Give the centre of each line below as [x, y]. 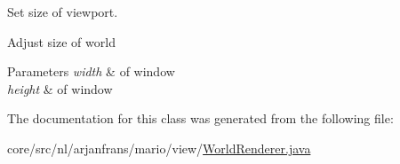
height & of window [60, 88]
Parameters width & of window [91, 71]
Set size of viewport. [63, 12]
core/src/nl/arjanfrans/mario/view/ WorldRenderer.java [159, 148]
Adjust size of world [61, 41]
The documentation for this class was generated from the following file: [200, 118]
